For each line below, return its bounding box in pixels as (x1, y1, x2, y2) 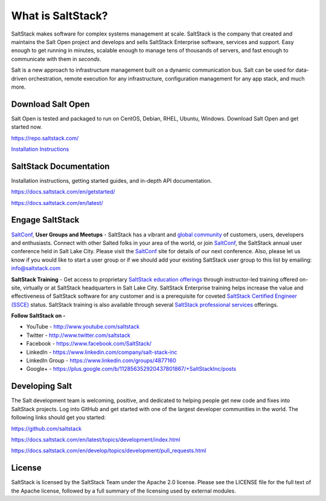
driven (11, 75, 27, 82)
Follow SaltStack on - (11, 312, 66, 320)
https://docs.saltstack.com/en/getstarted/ (11, 188, 115, 195)
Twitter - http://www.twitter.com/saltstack (26, 332, 131, 339)
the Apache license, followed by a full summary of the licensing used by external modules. (11, 487, 237, 494)
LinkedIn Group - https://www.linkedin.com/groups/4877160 (26, 357, 176, 364)
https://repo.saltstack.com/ (11, 134, 79, 142)
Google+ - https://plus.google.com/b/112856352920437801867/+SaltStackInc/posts (26, 365, 237, 373)
